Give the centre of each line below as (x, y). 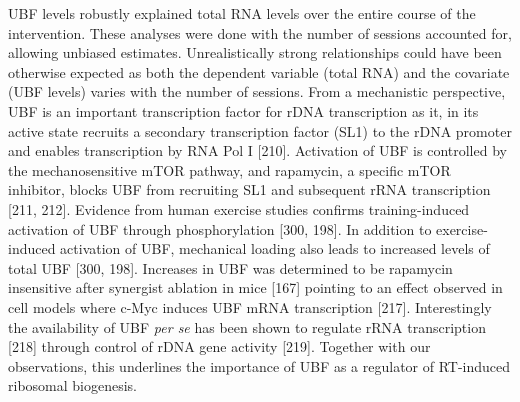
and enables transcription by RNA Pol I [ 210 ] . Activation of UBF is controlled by (257, 150)
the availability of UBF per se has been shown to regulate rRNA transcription (247, 326)
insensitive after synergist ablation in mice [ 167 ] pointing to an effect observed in (255, 287)
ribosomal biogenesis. (72, 385)
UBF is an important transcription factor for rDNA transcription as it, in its (243, 110)
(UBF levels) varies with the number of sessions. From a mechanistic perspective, (257, 91)
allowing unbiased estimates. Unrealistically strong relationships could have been (255, 52)
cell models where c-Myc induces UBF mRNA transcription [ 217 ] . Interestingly (250, 306)
